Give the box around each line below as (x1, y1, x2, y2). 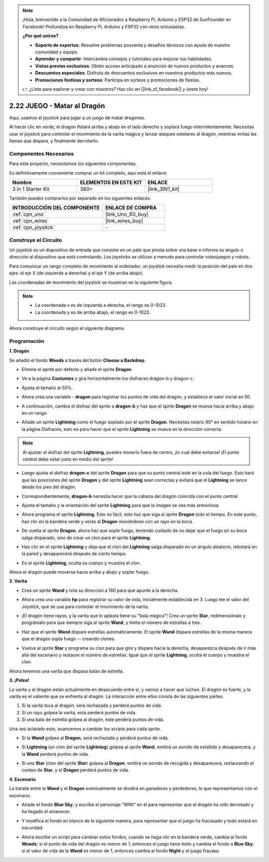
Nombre (12, 179, 32, 186)
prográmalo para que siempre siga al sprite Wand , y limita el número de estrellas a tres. (21, 620, 201, 626)
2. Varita (9, 578, 27, 584)
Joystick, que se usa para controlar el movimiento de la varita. (21, 604, 149, 610)
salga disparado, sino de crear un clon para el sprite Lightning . (21, 534, 151, 541)
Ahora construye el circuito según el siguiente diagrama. (9, 325, 126, 331)
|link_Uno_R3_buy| (105, 211, 149, 218)
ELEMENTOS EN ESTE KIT (80, 179, 142, 186)
